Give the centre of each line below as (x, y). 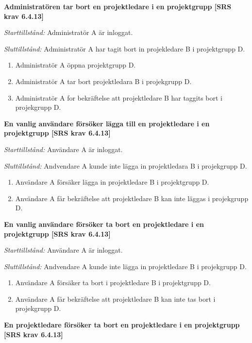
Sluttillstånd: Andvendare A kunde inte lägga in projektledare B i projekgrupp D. (125, 266)
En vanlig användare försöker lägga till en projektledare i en (107, 123)
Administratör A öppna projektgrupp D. (76, 65)
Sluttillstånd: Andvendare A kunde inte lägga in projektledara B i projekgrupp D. (126, 165)
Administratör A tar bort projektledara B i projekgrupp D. (103, 81)
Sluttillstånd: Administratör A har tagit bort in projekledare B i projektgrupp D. (125, 48)
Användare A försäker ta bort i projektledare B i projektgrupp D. (113, 283)
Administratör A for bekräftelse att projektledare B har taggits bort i (119, 97)
